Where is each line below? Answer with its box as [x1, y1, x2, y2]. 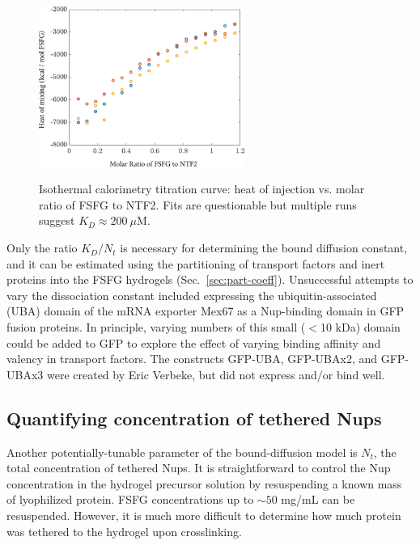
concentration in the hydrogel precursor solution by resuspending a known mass [6, 475, 402, 492]
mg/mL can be [281, 491, 355, 508]
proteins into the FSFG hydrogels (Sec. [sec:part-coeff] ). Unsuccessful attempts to [6, 271, 414, 288]
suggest [39, 212, 75, 229]
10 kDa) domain [320, 319, 401, 336]
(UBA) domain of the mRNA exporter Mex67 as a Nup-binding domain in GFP [6, 302, 405, 319]
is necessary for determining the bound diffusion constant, [120, 239, 408, 256]
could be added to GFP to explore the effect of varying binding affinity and [6, 334, 381, 351]
